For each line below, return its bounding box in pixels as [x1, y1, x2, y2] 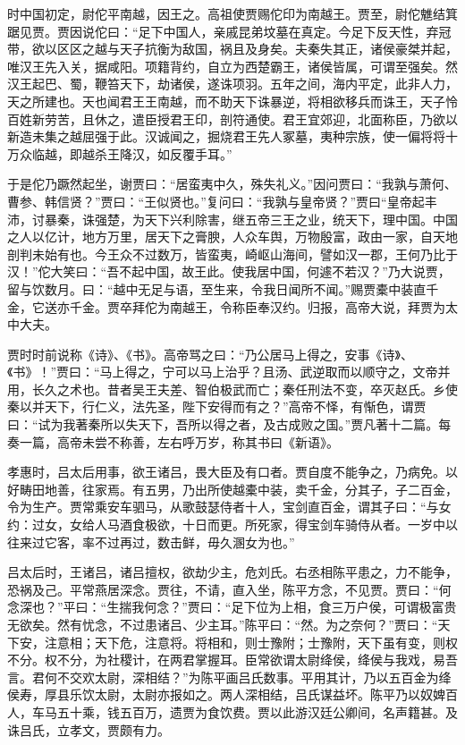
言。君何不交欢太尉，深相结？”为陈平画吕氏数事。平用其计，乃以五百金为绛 [7, 667, 452, 686]
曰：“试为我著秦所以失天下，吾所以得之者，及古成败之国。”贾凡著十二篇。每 [7, 415, 452, 434]
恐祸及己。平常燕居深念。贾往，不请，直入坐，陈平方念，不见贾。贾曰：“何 [7, 580, 452, 598]
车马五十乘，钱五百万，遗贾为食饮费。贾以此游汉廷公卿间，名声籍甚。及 [31, 702, 458, 721]
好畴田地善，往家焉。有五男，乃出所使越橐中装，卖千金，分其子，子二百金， [7, 479, 458, 498]
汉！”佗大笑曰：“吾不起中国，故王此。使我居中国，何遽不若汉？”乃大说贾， [7, 262, 451, 281]
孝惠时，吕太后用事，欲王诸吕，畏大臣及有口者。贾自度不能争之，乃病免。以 [7, 462, 458, 481]
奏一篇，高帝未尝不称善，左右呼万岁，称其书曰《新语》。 [7, 432, 339, 451]
